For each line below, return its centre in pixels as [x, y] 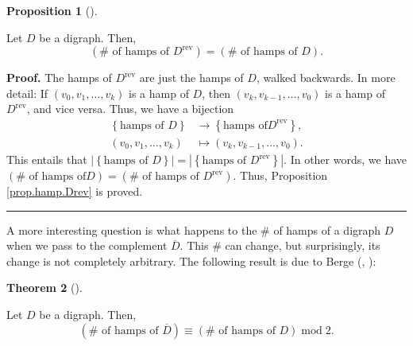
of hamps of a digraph [327, 229]
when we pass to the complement [87, 245]
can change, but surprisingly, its [303, 245]
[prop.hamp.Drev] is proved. [75, 191]
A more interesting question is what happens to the [132, 229]
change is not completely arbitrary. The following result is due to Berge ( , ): [191, 260]
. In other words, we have [345, 159]
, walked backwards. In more [326, 78]
